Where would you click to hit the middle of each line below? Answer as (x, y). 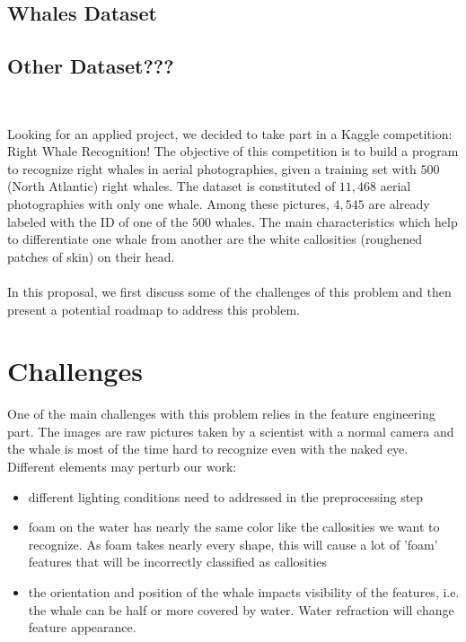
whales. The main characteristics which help (336, 221)
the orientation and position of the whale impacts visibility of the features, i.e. (244, 591)
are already (399, 203)
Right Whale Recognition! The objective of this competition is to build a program (233, 151)
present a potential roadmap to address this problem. (154, 309)
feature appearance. (82, 627)
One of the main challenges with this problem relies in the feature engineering (221, 414)
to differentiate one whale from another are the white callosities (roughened (215, 239)
